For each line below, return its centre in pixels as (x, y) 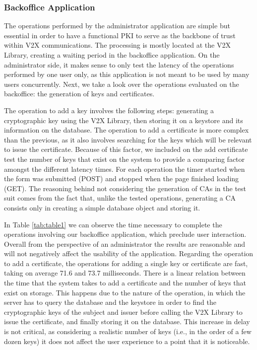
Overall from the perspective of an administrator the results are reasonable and (125, 244)
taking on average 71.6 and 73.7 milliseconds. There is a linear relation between (125, 273)
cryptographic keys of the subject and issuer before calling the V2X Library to (123, 312)
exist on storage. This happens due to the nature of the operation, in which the (125, 292)
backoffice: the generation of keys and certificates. (79, 94)
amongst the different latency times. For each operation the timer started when (125, 169)
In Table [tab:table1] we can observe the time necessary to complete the (113, 224)
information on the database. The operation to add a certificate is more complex (127, 130)
